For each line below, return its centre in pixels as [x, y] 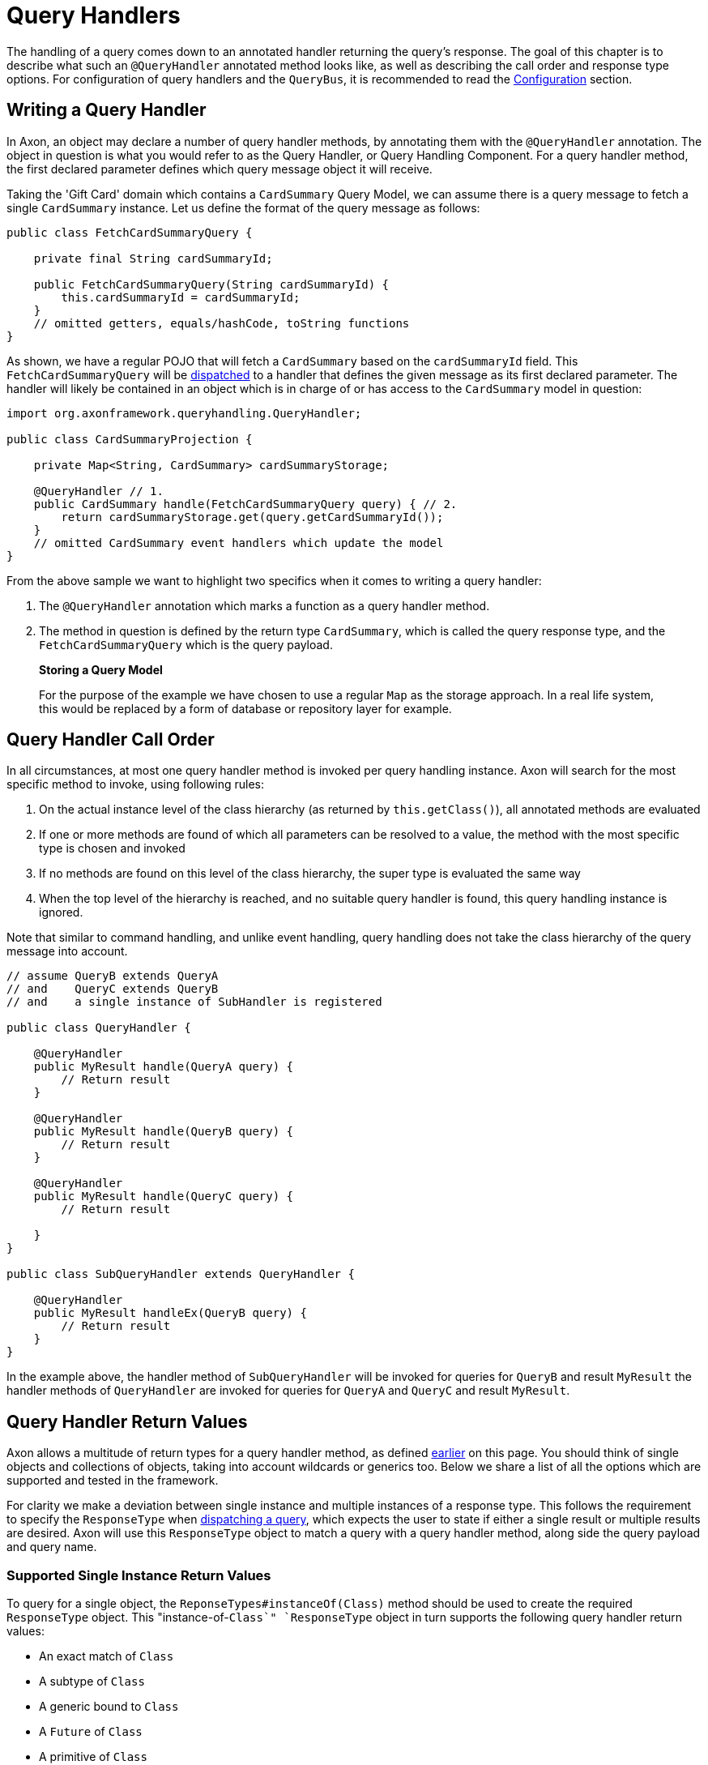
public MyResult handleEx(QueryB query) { [170, 1313]
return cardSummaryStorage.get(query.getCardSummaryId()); [252, 517]
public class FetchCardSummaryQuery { [130, 232]
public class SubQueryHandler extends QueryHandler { [181, 1274]
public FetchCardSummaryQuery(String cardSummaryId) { [211, 284]
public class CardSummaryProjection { [130, 439]
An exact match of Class [107, 1656]
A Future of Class [91, 1732]
